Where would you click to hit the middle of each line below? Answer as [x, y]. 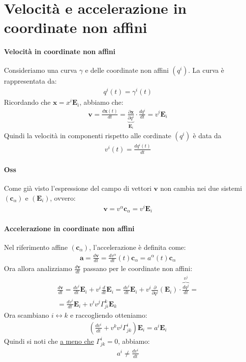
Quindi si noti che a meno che [49, 341]
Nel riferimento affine [36, 247]
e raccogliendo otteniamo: [109, 315]
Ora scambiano [27, 315]
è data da [207, 135]
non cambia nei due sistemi [201, 188]
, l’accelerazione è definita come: [137, 247]
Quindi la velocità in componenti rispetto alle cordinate [88, 135]
